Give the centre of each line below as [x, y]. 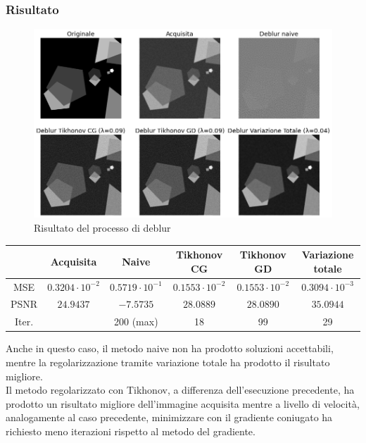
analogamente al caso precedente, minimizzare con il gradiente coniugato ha [169, 417]
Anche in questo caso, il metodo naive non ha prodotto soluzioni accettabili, [170, 348]
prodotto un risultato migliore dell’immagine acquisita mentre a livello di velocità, [183, 403]
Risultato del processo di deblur [102, 228]
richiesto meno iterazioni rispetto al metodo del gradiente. [131, 431]
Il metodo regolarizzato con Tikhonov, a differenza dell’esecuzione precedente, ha [180, 390]
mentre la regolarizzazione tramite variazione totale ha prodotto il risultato [168, 362]
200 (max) [136, 322]
